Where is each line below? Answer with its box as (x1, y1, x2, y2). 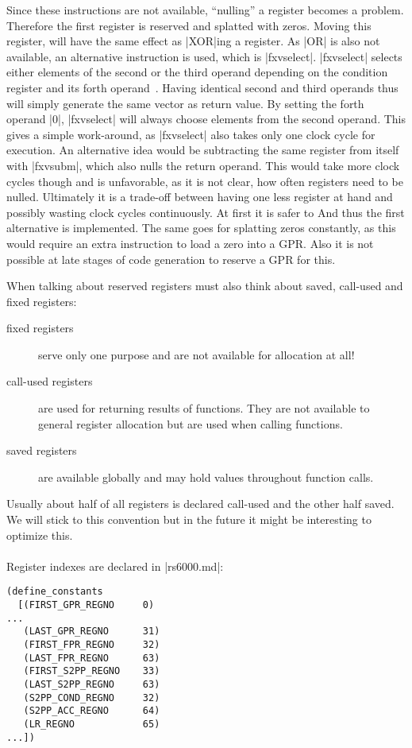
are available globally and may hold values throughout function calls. (38, 468, 374, 485)
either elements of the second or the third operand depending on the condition (6, 64, 388, 80)
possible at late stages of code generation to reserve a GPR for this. (6, 250, 336, 267)
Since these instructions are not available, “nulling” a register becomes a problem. (6, 2, 404, 17)
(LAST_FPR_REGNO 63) (23, 652, 160, 664)
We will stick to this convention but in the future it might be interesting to (6, 511, 372, 528)
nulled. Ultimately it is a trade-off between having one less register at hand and (6, 188, 393, 205)
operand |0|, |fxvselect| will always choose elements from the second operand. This (6, 110, 406, 127)
